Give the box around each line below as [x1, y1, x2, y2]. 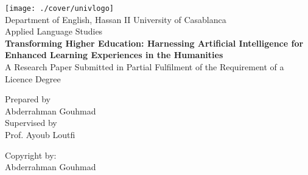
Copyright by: [5, 148, 57, 161]
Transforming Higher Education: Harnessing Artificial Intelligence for [5, 36, 304, 49]
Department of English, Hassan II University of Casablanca [5, 13, 226, 25]
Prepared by [5, 93, 51, 105]
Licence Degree [5, 72, 61, 85]
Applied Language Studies [5, 25, 103, 38]
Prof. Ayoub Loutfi [5, 128, 75, 140]
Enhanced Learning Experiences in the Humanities [5, 48, 223, 61]
